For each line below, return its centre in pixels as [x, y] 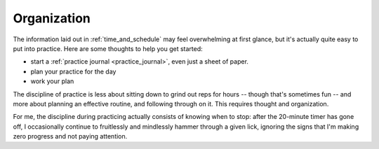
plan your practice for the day [73, 71]
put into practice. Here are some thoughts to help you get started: [108, 48]
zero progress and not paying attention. [70, 136]
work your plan [52, 81]
